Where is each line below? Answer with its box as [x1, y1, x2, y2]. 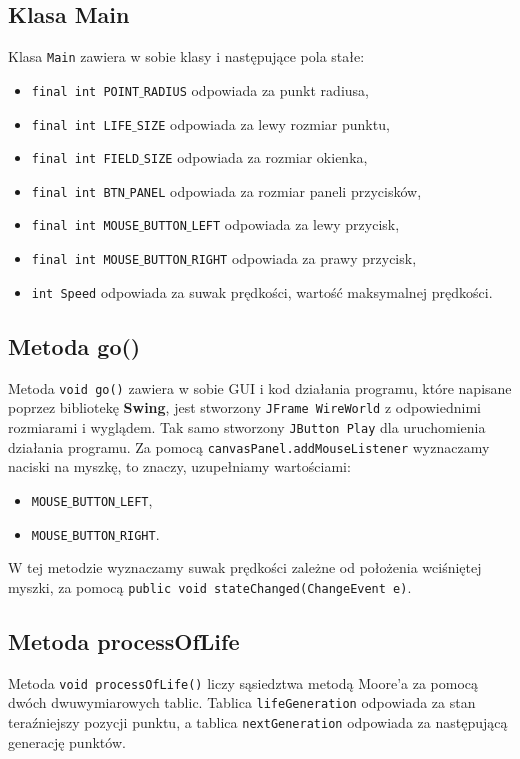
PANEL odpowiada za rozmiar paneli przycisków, [129, 180, 422, 201]
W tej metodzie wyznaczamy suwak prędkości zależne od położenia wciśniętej [8, 557, 482, 578]
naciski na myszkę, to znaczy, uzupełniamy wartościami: [8, 456, 351, 477]
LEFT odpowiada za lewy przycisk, [191, 214, 400, 235]
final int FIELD [31, 152, 140, 167]
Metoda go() [8, 330, 141, 361]
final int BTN [31, 185, 125, 200]
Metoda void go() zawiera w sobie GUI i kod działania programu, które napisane [8, 377, 512, 398]
